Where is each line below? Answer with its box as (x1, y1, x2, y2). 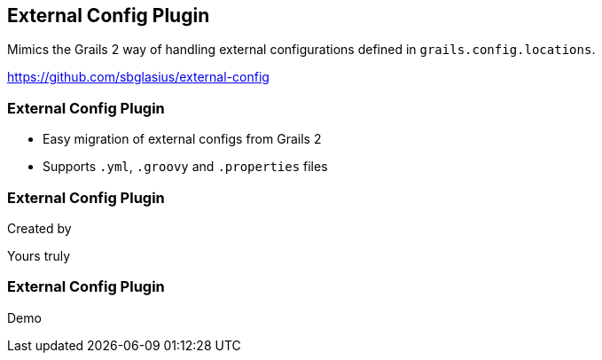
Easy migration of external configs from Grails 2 (43, 131, 322, 147)
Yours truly (7, 247, 71, 263)
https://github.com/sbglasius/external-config (7, 69, 270, 85)
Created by (7, 220, 72, 236)
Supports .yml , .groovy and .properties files (43, 159, 328, 175)
